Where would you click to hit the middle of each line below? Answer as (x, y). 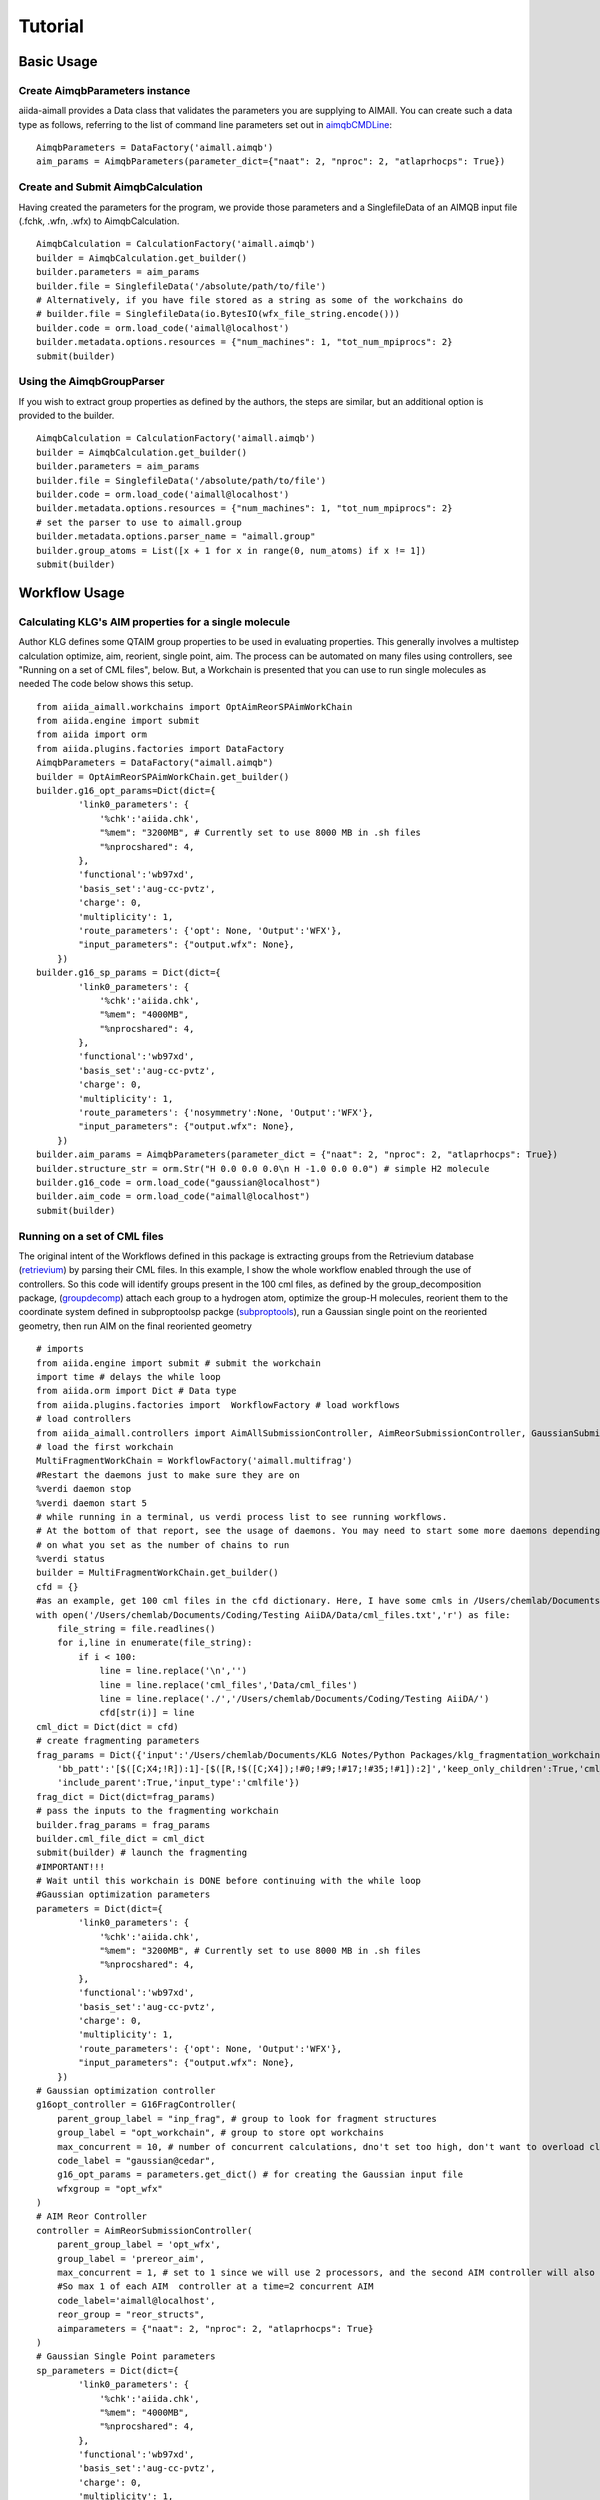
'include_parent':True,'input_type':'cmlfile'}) (178, 1783)
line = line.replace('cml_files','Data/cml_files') (229, 1684)
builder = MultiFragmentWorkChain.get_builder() (157, 1573)
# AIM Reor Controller (92, 2216)
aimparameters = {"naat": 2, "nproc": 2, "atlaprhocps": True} (215, 2328)
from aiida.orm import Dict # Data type (136, 1391)
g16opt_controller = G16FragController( (136, 2104)
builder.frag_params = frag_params (123, 1824)
